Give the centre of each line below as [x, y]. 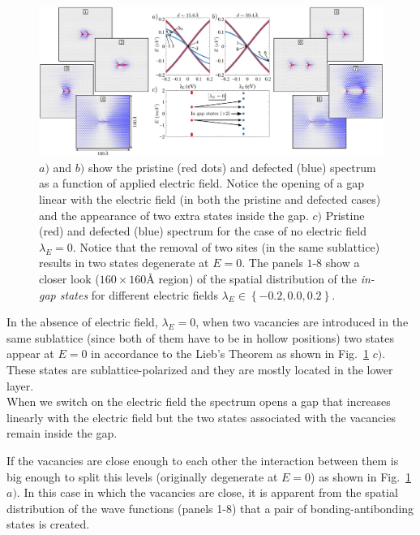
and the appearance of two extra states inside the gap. [174, 215]
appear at [30, 354]
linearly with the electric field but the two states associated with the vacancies [201, 417]
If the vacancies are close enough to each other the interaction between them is [203, 460]
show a [343, 263]
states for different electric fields [139, 294]
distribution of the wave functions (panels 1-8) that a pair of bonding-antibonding [210, 508]
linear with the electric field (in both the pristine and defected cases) [210, 199]
